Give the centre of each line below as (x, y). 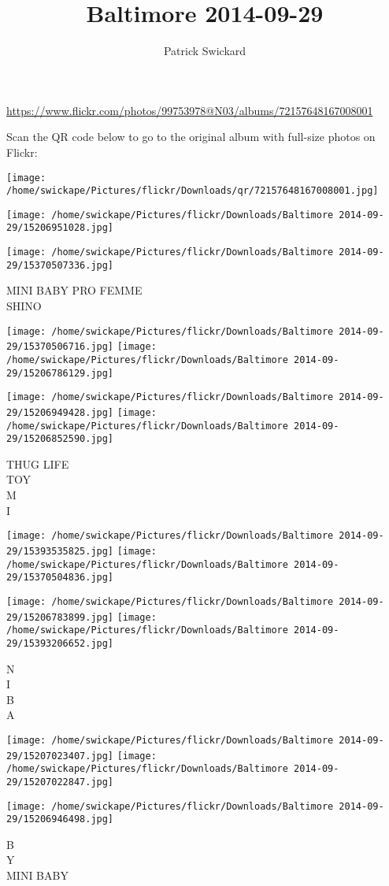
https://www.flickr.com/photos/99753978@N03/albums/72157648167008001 (190, 110)
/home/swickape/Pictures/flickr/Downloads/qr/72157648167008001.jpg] (193, 191)
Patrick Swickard (205, 51)
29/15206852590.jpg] (60, 439)
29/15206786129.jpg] (60, 373)
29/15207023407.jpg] (60, 756)
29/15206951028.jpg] (60, 228)
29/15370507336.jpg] (60, 265)
